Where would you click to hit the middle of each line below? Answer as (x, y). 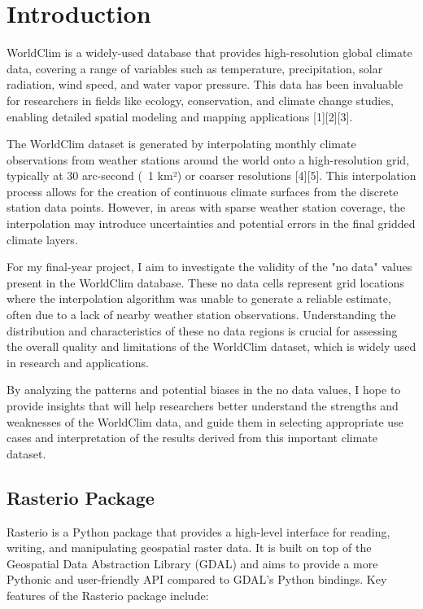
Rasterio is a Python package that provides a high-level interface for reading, (198, 531)
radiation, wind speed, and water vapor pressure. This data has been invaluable (205, 84)
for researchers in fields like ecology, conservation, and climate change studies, (200, 100)
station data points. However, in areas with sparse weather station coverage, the (206, 207)
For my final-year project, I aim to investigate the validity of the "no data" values (209, 267)
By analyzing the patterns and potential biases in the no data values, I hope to (204, 390)
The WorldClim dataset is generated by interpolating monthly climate (181, 144)
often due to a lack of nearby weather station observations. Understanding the (201, 315)
